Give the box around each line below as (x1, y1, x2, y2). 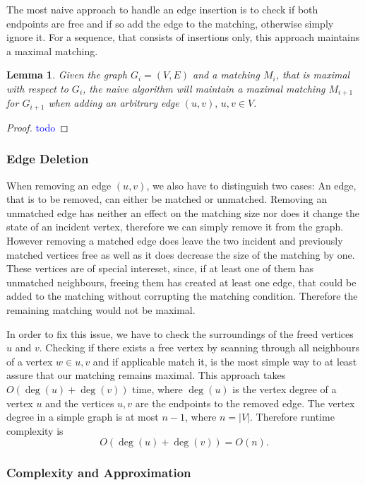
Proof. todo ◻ (6, 119, 68, 134)
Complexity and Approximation (6, 464, 191, 481)
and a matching (193, 67, 260, 82)
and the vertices (45, 395, 114, 410)
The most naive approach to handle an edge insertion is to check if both (6, 2, 318, 16)
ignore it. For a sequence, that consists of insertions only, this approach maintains (6, 30, 360, 45)
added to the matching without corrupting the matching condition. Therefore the (6, 288, 358, 303)
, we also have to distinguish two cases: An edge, (146, 177, 357, 192)
